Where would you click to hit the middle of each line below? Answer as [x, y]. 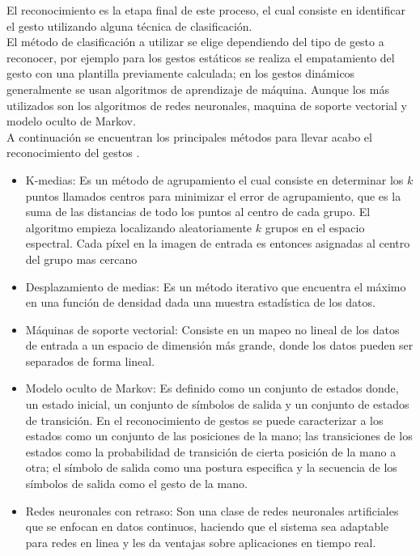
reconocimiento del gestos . [73, 153]
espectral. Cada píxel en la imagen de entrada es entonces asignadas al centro [218, 243]
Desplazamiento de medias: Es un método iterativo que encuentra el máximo [216, 286]
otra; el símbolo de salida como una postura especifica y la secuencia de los [211, 467]
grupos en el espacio [315, 227]
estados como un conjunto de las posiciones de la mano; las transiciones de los [219, 436]
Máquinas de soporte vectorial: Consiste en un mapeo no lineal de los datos [212, 329]
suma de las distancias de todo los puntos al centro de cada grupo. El [198, 212]
